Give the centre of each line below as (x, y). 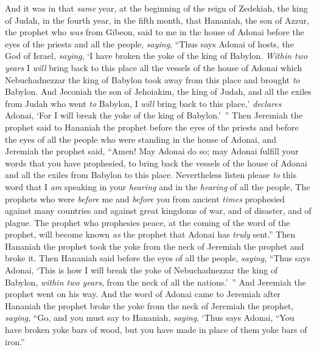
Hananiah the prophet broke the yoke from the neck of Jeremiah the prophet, (149, 305)
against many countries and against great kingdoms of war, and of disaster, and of (158, 211)
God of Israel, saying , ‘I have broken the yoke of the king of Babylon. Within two (156, 56)
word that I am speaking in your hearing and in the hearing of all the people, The (158, 186)
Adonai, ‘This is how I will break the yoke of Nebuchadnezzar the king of (141, 270)
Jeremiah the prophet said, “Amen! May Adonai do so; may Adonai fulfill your (152, 151)
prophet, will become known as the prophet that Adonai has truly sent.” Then (150, 234)
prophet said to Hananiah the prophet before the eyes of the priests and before (152, 127)
